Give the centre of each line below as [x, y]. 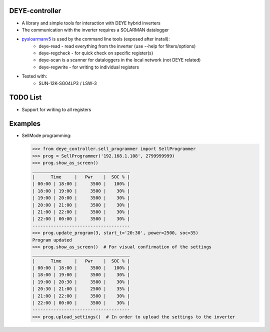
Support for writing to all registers [56, 109]
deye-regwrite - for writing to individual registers [89, 67]
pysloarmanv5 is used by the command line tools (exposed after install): [96, 39]
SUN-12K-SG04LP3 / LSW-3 [68, 83]
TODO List [25, 97]
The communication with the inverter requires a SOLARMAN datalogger [95, 29]
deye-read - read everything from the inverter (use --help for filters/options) [117, 46]
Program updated [52, 240]
